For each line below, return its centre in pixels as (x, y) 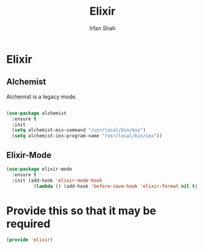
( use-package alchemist (37, 113)
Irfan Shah (103, 28)
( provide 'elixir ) (30, 240)
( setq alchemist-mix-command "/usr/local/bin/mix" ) (79, 130)
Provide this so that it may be (81, 211)
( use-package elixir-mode (39, 169)
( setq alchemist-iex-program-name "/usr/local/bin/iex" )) (87, 136)
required (28, 224)
